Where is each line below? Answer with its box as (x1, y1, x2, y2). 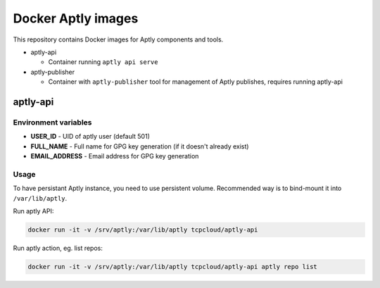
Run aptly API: (13, 206, 54, 215)
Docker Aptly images (13, 11, 139, 26)
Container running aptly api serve (48, 58, 158, 66)
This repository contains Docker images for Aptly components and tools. (13, 35, 224, 44)
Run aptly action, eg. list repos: (13, 244, 103, 252)
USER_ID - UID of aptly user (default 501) (30, 132, 151, 141)
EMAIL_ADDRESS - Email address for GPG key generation (30, 152, 199, 161)
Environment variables (13, 117, 92, 127)
